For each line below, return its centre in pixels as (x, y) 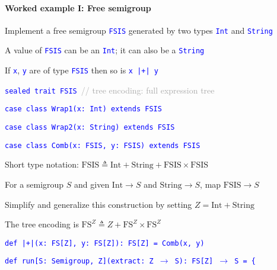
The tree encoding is (42, 224)
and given (92, 184)
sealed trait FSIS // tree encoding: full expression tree (110, 90)
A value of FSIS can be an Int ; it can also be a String (105, 50)
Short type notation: (42, 164)
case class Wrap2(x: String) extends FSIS (90, 128)
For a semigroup (34, 184)
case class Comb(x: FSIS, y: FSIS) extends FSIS (103, 145)
